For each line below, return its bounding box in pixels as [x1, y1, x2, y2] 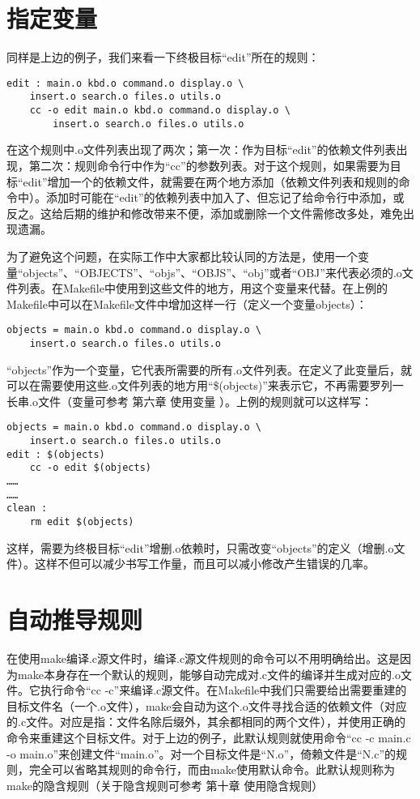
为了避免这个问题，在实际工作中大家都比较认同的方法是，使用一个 [6, 247, 358, 264]
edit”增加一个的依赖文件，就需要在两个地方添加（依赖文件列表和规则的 [23, 173, 399, 190]
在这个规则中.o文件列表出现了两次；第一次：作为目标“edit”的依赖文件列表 [6, 141, 397, 158]
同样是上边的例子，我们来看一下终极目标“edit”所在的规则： [6, 49, 320, 66]
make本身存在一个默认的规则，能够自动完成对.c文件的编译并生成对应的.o [17, 665, 401, 682]
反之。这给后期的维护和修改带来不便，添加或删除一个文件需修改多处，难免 [6, 204, 403, 221]
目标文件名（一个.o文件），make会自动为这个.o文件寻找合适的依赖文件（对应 [6, 697, 407, 714]
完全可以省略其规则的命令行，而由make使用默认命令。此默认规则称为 [28, 761, 395, 778]
